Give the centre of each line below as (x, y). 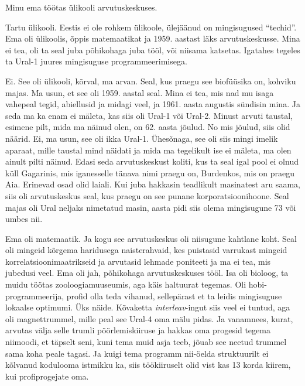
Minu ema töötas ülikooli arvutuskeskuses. (81, 7)
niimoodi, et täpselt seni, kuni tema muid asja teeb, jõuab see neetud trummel (146, 342)
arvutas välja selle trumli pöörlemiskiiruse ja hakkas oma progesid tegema (138, 330)
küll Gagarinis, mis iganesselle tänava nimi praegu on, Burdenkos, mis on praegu (150, 172)
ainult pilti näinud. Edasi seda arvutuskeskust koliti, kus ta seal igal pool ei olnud (152, 161)
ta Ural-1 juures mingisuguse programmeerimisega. (96, 61)
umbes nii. (24, 219)
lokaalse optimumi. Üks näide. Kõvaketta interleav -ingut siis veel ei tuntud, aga (148, 307)
